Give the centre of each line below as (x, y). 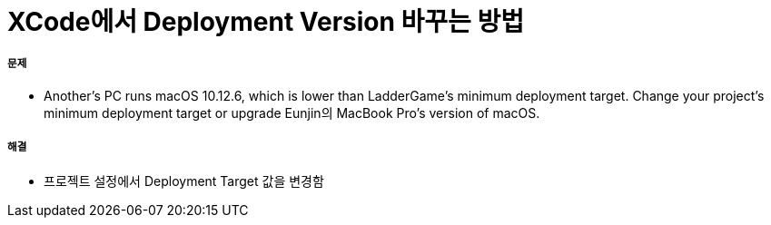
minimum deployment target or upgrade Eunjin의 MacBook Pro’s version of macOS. (292, 112)
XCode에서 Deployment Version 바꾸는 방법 (266, 22)
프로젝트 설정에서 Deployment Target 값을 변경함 (184, 181)
